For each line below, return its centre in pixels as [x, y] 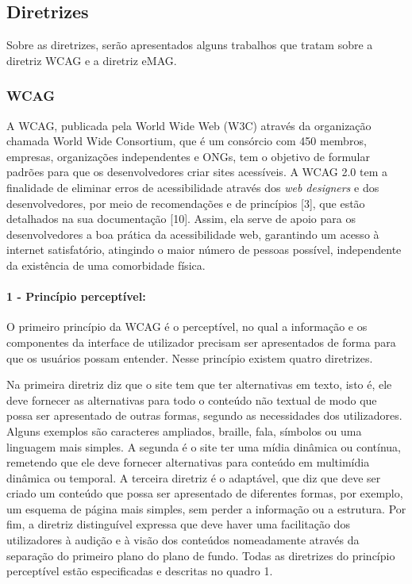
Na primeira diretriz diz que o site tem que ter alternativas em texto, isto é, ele [199, 384]
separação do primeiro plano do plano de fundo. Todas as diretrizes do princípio [201, 555]
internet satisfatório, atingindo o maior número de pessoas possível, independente [204, 250]
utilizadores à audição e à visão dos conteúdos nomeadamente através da [183, 540]
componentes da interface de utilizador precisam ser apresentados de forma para [201, 342]
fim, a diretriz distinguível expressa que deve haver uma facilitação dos [178, 524]
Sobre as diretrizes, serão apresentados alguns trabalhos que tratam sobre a [190, 45]
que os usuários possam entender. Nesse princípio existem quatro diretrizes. [190, 357]
